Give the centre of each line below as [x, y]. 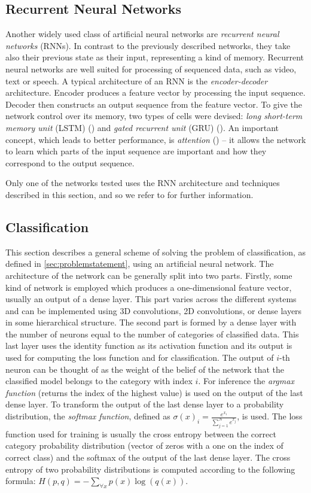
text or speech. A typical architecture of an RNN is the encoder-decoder [137, 80]
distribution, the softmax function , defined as [88, 416]
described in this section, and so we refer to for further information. [129, 194]
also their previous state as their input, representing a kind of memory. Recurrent [155, 57]
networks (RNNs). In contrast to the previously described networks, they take [148, 45]
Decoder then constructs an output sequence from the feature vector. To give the [154, 104]
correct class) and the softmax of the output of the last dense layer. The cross [148, 457]
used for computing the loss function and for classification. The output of [140, 357]
